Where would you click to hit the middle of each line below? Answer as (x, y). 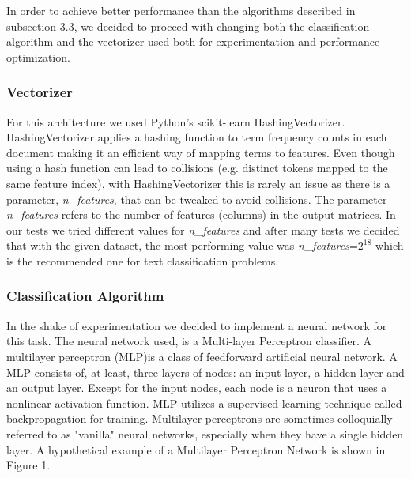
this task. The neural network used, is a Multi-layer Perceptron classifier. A (189, 341)
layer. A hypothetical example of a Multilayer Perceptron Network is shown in (196, 449)
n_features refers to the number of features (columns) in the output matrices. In (201, 215)
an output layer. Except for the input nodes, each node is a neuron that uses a (197, 388)
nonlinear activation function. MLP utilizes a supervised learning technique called (204, 403)
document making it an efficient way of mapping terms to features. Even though (201, 152)
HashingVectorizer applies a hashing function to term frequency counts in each (197, 137)
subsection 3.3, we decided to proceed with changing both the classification (188, 26)
